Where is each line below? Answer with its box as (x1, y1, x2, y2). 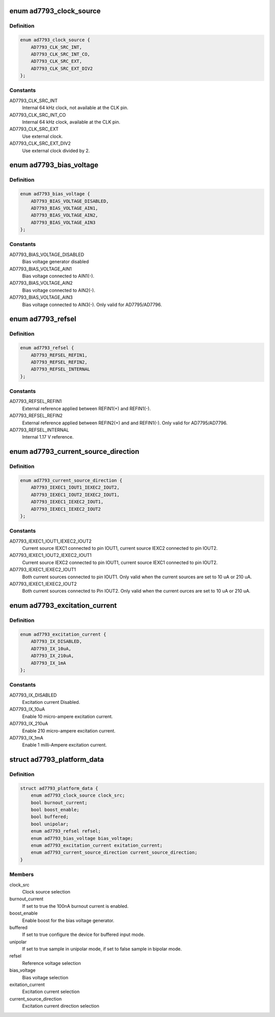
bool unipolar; (31, 821, 69, 827)
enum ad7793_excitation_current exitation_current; (31, 843, 163, 849)
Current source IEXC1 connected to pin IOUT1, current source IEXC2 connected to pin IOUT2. (22, 545, 218, 551)
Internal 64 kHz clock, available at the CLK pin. (22, 119, 121, 125)
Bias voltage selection (22, 974, 69, 980)
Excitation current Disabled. (22, 699, 80, 705)
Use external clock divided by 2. (22, 147, 90, 154)
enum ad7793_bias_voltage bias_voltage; (31, 835, 133, 841)
